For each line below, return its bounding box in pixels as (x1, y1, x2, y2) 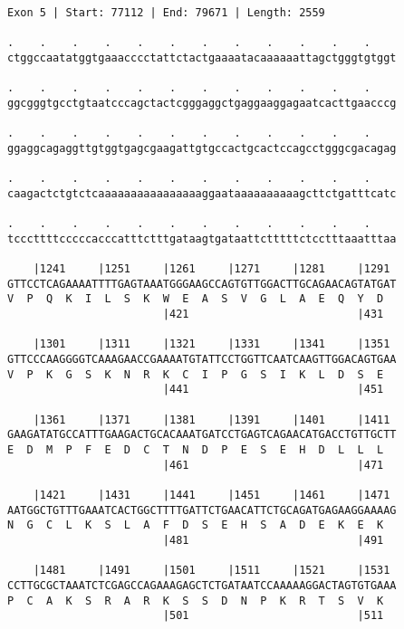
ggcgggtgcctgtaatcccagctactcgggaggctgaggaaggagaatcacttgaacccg (7, 96, 397, 110)
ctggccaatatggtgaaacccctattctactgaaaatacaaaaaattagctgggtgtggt (7, 51, 397, 64)
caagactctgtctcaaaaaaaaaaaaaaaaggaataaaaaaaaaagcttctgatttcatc (7, 186, 397, 200)
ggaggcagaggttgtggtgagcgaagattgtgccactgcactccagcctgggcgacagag (7, 141, 397, 155)
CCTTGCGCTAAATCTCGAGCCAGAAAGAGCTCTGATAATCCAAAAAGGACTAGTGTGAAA (7, 578, 397, 592)
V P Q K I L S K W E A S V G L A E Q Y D (7, 292, 384, 306)
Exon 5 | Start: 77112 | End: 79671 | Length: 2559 (7, 6, 325, 19)
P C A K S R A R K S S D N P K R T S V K (7, 594, 384, 607)
